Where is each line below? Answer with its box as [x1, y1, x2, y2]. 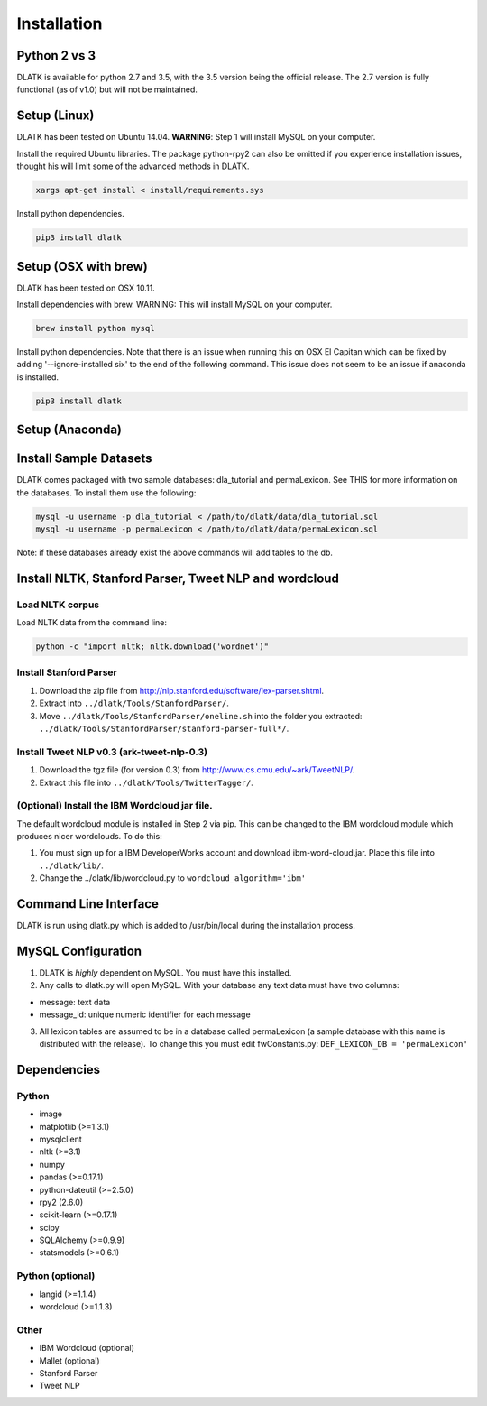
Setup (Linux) [16, 108, 95, 124]
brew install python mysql [35, 323, 155, 333]
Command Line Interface [16, 896, 160, 911]
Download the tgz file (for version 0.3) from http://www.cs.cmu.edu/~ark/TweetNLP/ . [39, 764, 355, 775]
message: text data [39, 996, 111, 1007]
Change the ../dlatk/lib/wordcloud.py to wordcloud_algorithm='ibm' [39, 873, 307, 883]
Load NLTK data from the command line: [16, 617, 167, 628]
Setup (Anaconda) [16, 422, 122, 438]
